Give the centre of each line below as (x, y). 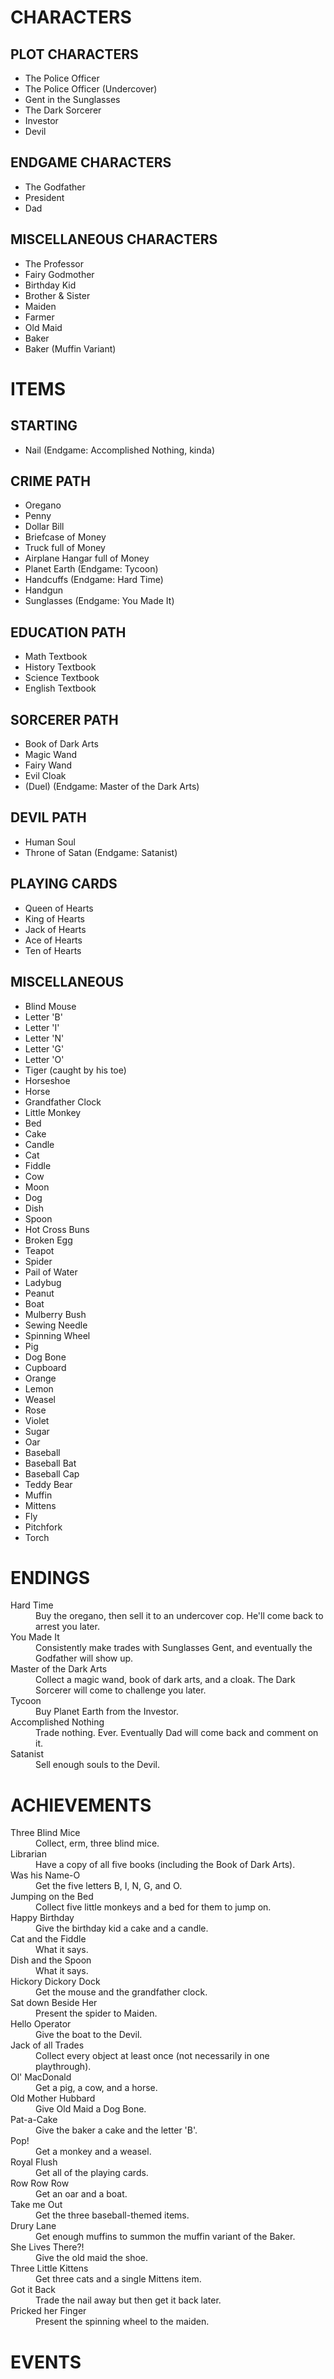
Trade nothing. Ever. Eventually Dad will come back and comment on (177, 1733)
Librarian (28, 1854)
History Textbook (60, 667)
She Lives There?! (47, 2247)
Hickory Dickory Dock (55, 1982)
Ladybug (43, 1282)
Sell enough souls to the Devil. (97, 1765)
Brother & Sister (57, 295)
